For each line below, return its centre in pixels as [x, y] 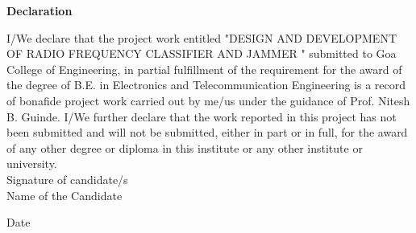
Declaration [40, 10]
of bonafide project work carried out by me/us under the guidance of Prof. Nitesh [208, 100]
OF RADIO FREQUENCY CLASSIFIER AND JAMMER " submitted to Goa [202, 53]
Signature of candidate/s [67, 179]
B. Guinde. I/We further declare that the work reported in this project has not [202, 116]
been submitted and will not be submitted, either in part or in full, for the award [207, 132]
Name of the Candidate [64, 195]
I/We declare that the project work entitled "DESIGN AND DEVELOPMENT [202, 37]
